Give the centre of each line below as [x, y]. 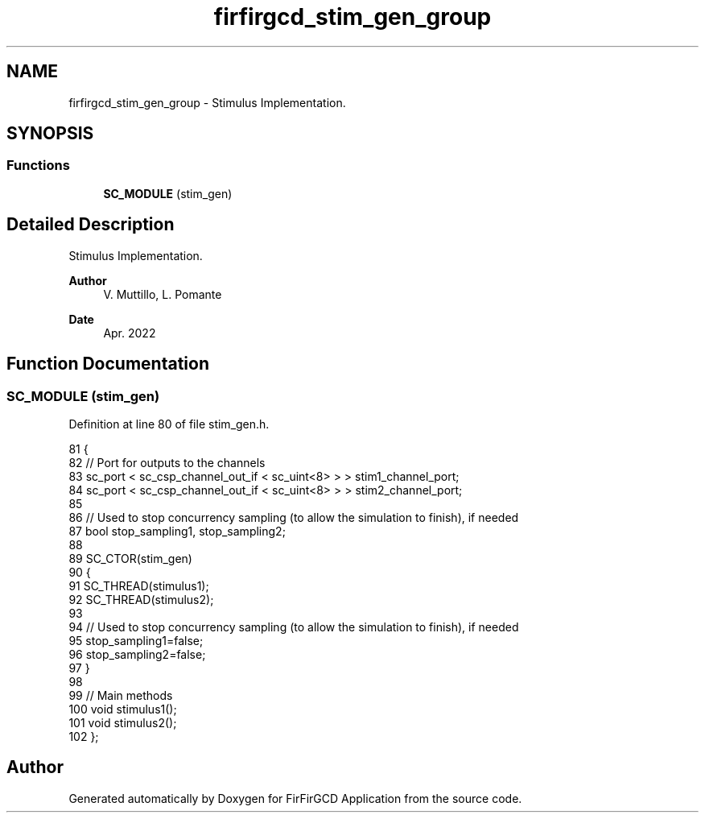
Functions [38, 165]
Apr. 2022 [130, 333]
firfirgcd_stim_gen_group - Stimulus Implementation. [207, 102]
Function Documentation [108, 364]
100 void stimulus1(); [123, 709]
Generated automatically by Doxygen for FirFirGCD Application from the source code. [295, 798]
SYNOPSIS [50, 134]
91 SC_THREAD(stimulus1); [139, 585]
